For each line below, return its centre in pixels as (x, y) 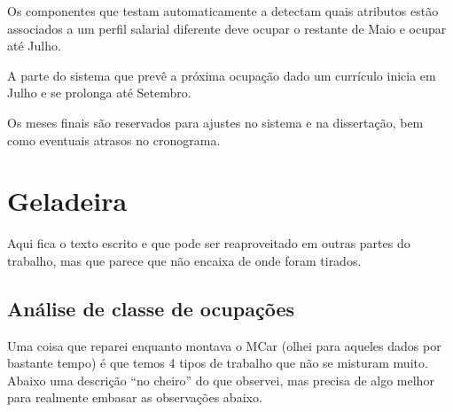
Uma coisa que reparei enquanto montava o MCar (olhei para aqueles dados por (224, 345)
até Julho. (34, 46)
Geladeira (67, 201)
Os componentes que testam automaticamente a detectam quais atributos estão (223, 11)
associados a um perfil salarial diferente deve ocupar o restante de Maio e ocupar (227, 28)
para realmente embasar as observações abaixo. (135, 397)
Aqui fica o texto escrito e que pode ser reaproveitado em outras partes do (209, 243)
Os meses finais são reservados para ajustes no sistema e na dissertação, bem (215, 122)
